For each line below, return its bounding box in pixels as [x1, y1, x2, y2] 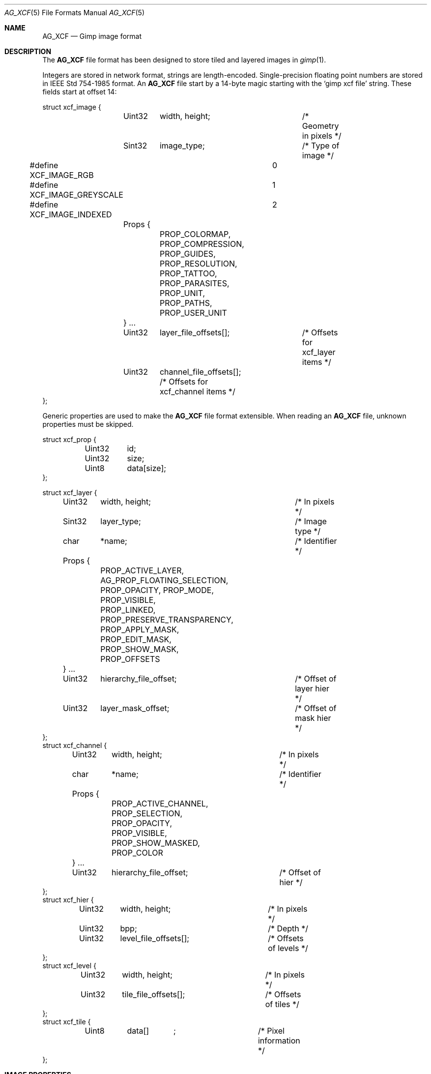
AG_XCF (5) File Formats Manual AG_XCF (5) [4, 8, 144, 17]
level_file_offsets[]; [120, 933, 190, 943]
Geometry [302, 121, 339, 131]
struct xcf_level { [42, 961, 96, 970]
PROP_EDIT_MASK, [100, 634, 172, 644]
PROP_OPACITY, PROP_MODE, [100, 585, 214, 595]
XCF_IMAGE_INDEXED [29, 209, 112, 219]
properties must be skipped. [42, 420, 134, 428]
